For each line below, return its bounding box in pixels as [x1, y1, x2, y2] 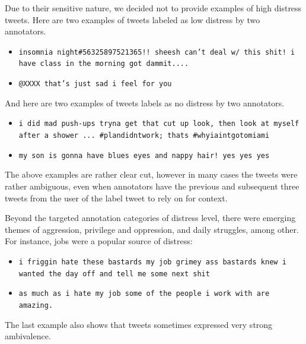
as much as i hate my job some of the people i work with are [18, 289, 270, 298]
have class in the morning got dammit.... [18, 59, 189, 68]
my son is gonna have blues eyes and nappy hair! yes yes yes [18, 151, 270, 160]
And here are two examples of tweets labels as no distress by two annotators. [5, 96, 285, 109]
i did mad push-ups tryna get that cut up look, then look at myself [18, 119, 299, 128]
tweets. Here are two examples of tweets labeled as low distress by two [5, 13, 260, 26]
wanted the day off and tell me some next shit [18, 269, 210, 278]
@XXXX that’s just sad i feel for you [18, 80, 172, 89]
